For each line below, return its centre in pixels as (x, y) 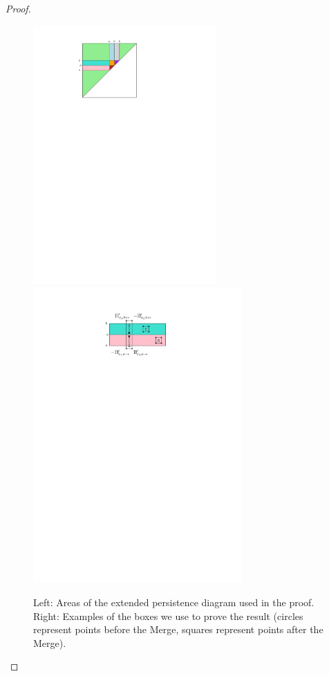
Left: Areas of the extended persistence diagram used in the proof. (174, 602)
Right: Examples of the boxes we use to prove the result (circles (168, 616)
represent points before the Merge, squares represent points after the (178, 629)
